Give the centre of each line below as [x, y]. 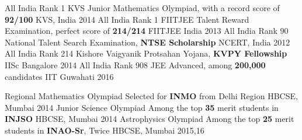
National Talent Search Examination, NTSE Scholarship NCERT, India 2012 [147, 42]
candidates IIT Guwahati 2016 [59, 76]
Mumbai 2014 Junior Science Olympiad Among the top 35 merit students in [142, 107]
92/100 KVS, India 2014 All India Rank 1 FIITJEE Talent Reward [127, 19]
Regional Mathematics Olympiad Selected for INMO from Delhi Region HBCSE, [151, 96]
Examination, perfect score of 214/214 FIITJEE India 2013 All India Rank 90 [147, 31]
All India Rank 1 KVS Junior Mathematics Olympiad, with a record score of [142, 8]
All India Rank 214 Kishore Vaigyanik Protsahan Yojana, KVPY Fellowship [146, 53]
